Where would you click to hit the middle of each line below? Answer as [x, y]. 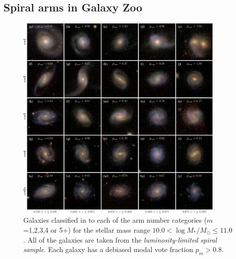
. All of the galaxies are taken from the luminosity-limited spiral [120, 239]
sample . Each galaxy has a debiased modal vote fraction [108, 249]
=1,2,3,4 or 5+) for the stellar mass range [87, 229]
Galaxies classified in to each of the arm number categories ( [115, 220]
